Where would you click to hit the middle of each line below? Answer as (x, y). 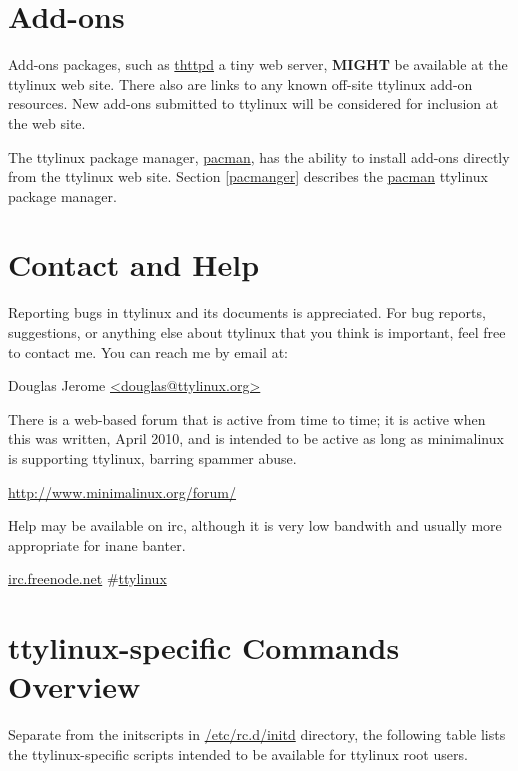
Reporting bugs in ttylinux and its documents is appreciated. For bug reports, (247, 312)
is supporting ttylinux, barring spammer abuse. (152, 457)
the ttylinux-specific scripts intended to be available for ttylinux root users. (238, 753)
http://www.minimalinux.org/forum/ (122, 491)
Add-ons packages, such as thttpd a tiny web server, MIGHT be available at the (258, 64)
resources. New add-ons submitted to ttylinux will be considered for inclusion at (253, 103)
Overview (74, 686)
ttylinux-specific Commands (204, 647)
